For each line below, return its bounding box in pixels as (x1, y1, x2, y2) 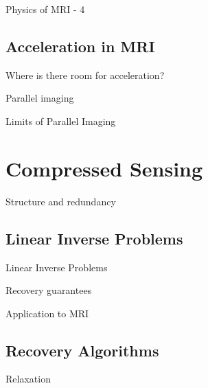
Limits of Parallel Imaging (5, 113, 116, 128)
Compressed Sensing (5, 154, 203, 182)
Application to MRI (5, 306, 89, 320)
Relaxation (5, 372, 51, 386)
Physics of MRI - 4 (5, 2, 85, 16)
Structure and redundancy (5, 194, 116, 208)
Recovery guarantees (5, 283, 92, 297)
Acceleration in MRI (5, 35, 155, 56)
